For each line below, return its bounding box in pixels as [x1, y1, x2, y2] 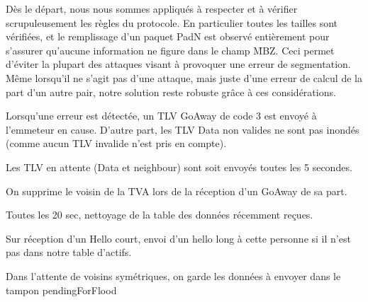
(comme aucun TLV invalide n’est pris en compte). [6, 136, 227, 151]
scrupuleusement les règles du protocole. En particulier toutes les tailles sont [6, 15, 338, 30]
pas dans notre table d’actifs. [6, 245, 132, 260]
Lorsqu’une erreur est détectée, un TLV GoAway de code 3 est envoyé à [6, 108, 317, 123]
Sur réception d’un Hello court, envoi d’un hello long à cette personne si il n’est [6, 231, 351, 245]
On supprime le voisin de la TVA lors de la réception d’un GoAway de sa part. [6, 183, 347, 198]
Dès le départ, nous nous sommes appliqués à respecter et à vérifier [6, 1, 298, 16]
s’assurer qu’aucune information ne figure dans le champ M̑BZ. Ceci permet [6, 42, 335, 57]
